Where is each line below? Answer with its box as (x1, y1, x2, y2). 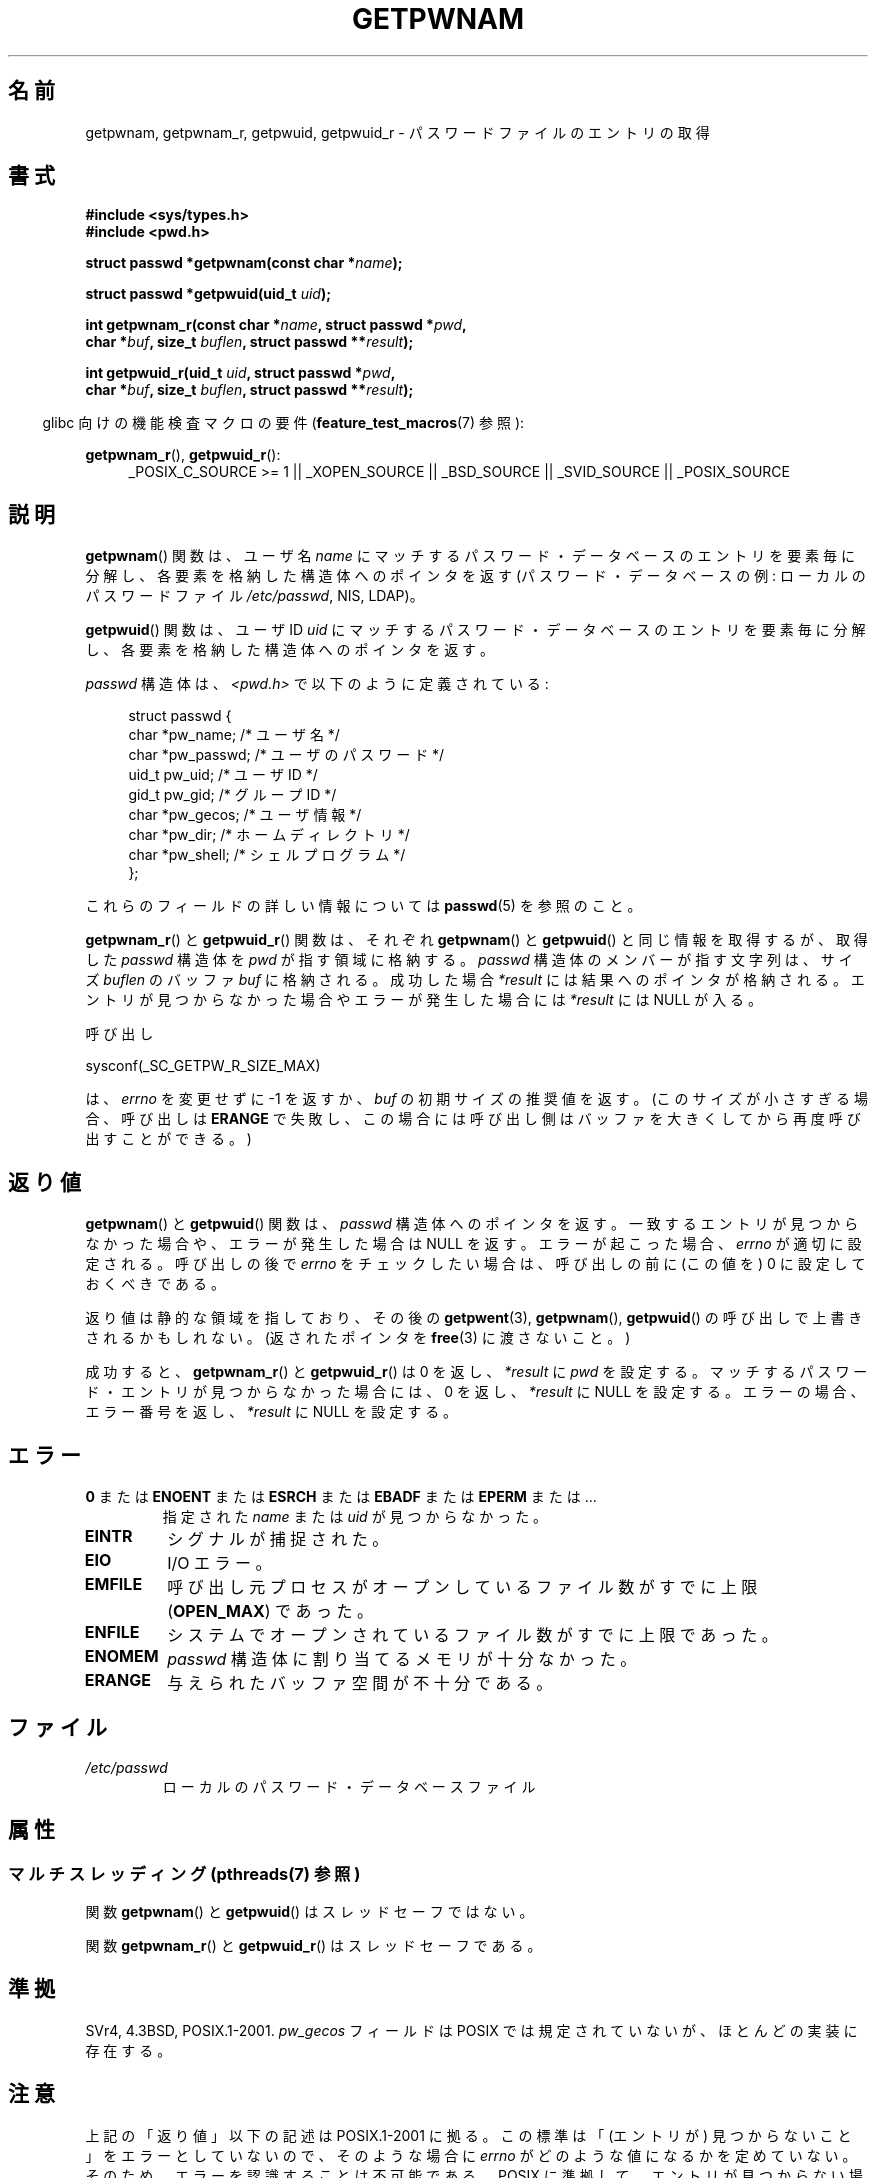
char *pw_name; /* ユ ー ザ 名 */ (128, 726, 340, 744)
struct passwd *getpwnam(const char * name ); (85, 254, 403, 272)
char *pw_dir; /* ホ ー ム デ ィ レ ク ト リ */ (128, 826, 410, 844)
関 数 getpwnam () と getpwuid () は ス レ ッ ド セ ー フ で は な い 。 (85, 1903, 534, 1921)
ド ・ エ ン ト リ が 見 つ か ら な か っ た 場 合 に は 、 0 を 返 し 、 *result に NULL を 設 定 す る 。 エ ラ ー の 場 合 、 (85, 1383, 865, 1401)
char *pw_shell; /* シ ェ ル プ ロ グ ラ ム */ (128, 846, 406, 864)
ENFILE (84, 1621, 140, 1642)
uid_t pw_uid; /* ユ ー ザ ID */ (128, 766, 318, 784)
